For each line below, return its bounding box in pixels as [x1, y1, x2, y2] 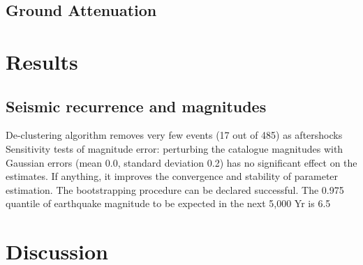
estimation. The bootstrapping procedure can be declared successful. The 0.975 [6, 182, 344, 197]
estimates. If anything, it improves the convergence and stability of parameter [6, 169, 339, 183]
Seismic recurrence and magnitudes [6, 95, 267, 116]
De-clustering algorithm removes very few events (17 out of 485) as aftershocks [6, 128, 343, 142]
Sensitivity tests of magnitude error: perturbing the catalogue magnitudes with [6, 141, 343, 156]
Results [6, 47, 78, 75]
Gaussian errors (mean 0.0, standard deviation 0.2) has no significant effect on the [6, 155, 357, 169]
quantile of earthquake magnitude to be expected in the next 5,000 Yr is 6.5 [6, 196, 331, 211]
